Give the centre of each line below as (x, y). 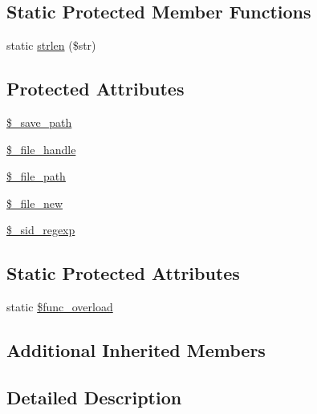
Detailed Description (94, 397)
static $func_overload (60, 307)
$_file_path (36, 176)
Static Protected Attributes (123, 273)
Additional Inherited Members (136, 350)
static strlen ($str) (51, 45)
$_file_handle (41, 149)
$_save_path (39, 122)
